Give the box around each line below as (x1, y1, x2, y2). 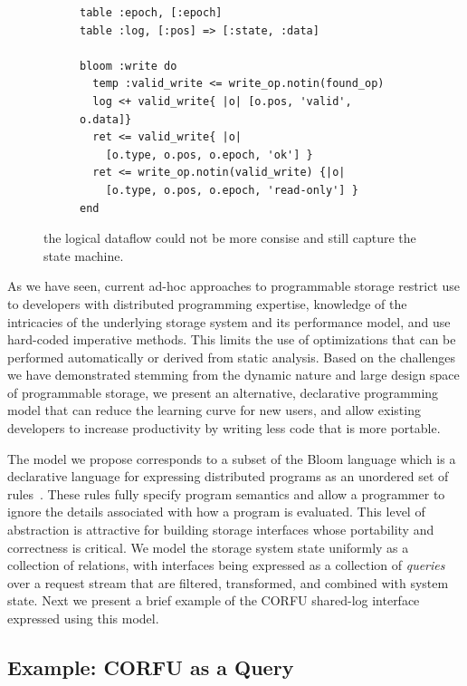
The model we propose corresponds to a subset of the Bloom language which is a (7, 449, 456, 468)
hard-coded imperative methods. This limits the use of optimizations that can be (7, 330, 456, 349)
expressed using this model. (7, 609, 159, 627)
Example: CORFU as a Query (7, 652, 294, 681)
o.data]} (80, 112, 132, 126)
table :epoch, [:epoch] (80, 6, 223, 19)
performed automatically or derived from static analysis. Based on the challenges (7, 347, 456, 366)
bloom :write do (80, 59, 177, 72)
